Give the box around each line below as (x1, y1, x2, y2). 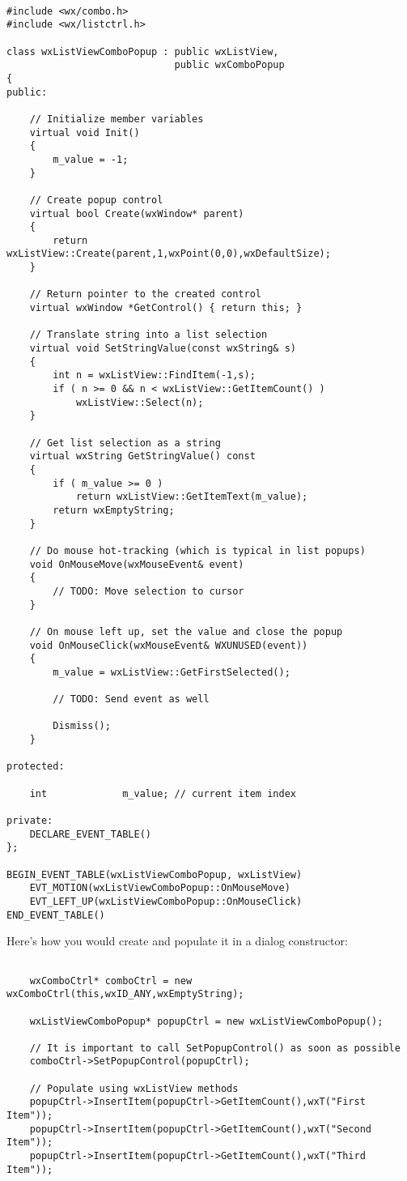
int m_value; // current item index (29, 787, 296, 799)
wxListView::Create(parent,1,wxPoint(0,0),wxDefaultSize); (6, 248, 331, 260)
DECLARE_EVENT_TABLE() (29, 828, 151, 840)
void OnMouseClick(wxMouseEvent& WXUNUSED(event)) (29, 639, 308, 651)
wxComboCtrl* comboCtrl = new (29, 974, 193, 987)
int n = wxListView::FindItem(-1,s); (53, 369, 256, 382)
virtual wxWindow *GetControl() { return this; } (29, 302, 303, 314)
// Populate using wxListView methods (29, 1082, 239, 1094)
